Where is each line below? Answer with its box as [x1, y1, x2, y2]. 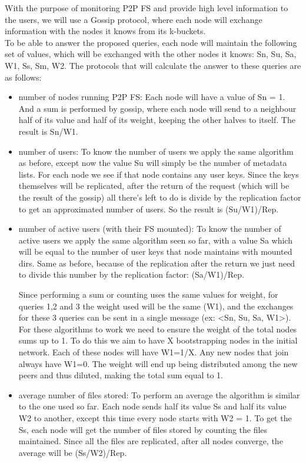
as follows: [5, 71, 42, 83]
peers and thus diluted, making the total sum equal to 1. [18, 369, 223, 381]
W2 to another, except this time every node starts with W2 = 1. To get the [18, 412, 292, 424]
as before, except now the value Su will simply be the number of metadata [18, 156, 287, 169]
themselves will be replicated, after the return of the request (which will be [18, 179, 290, 192]
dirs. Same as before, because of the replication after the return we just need [18, 257, 295, 269]
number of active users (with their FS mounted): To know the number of [18, 222, 281, 235]
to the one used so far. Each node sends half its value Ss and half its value [18, 400, 287, 412]
